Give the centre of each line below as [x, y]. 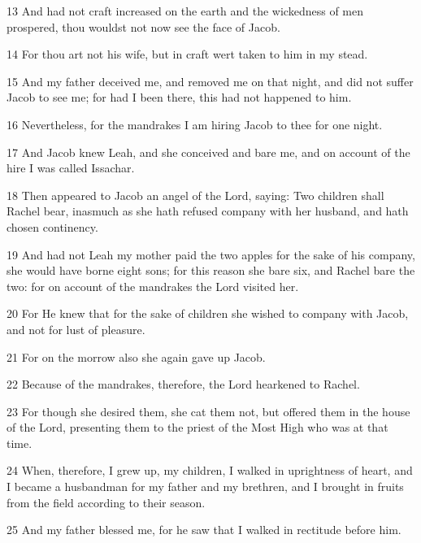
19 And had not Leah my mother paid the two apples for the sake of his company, [211, 254]
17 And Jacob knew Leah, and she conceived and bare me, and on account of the [208, 152]
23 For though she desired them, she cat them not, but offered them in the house [208, 411]
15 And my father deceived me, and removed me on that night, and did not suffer [210, 81]
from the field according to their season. [106, 502]
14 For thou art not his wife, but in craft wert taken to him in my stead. [187, 54]
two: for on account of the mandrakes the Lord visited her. [153, 286]
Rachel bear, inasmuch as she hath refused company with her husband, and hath [208, 211]
